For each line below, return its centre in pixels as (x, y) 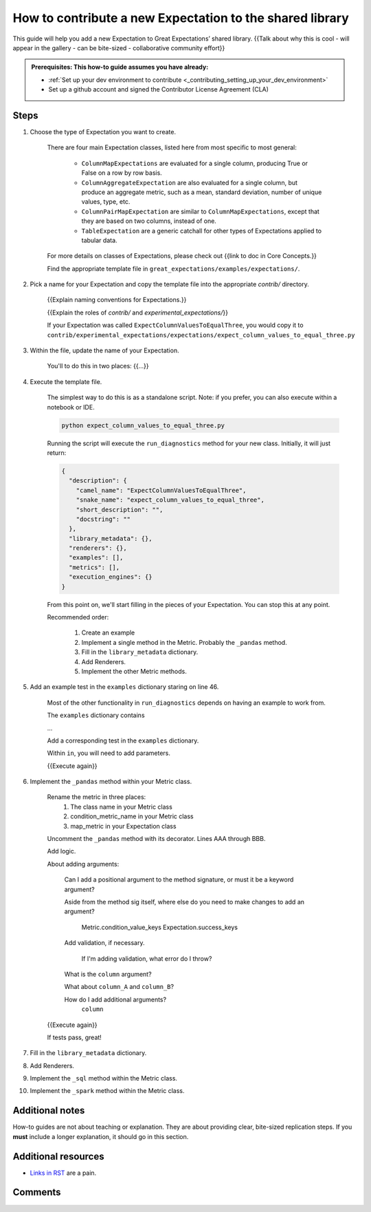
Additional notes (49, 1110)
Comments (37, 1192)
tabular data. (99, 240)
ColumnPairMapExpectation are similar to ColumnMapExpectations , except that (200, 211)
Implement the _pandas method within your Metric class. (111, 782)
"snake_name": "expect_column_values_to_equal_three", (170, 500)
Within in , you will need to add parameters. (109, 753)
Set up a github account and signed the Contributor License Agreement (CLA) (159, 89)
